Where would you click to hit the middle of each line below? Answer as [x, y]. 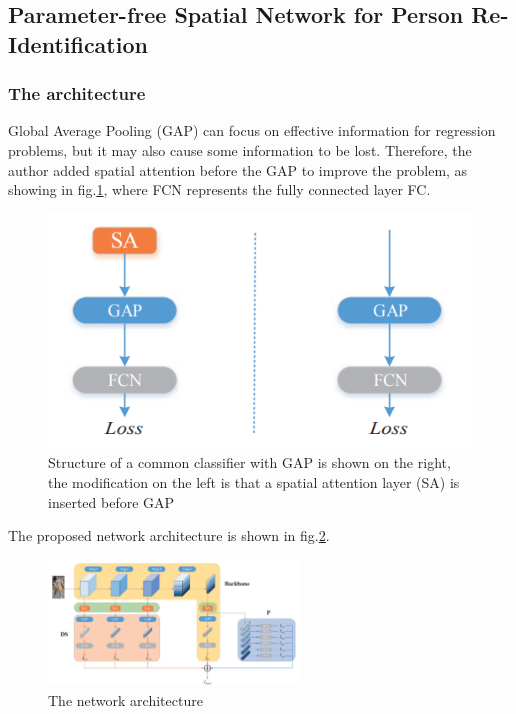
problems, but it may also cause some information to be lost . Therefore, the [240, 149]
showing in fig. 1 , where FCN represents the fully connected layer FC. [219, 189]
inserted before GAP [111, 501]
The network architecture [125, 699]
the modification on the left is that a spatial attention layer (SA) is [254, 482]
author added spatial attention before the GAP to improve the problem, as [238, 169]
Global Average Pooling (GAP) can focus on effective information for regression [252, 130]
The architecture [77, 93]
